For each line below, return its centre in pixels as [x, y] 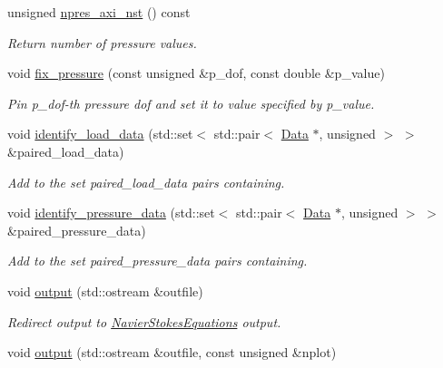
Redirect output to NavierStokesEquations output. [144, 321]
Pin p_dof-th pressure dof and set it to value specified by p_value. [191, 103]
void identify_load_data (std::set [100, 134]
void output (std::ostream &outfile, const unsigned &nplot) [172, 352]
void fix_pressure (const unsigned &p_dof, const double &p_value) [196, 73]
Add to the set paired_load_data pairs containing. [146, 182]
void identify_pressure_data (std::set [111, 213]
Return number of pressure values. [102, 42]
